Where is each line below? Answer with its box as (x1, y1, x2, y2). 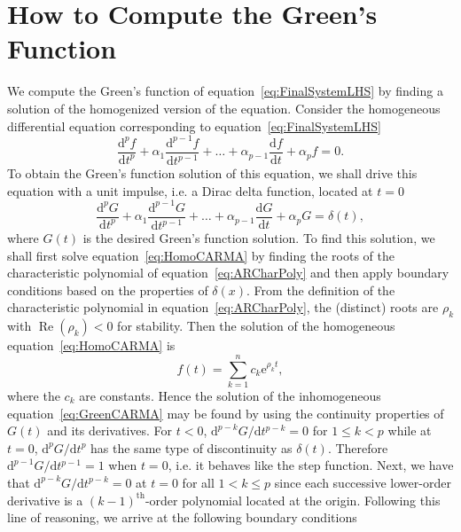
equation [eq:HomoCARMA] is (7, 336, 176, 355)
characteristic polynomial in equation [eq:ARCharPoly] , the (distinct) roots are (7, 298, 439, 317)
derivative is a (7, 490, 83, 509)
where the (7, 386, 60, 404)
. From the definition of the (246, 280, 395, 299)
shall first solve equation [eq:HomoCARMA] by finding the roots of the (7, 246, 395, 264)
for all (182, 473, 215, 491)
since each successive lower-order (274, 473, 451, 491)
